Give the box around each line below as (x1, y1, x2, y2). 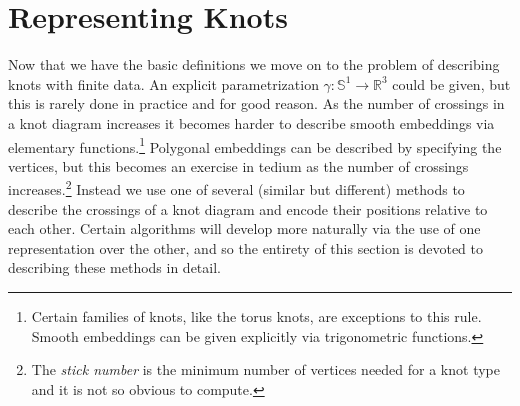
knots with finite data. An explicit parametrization (8, 73, 319, 94)
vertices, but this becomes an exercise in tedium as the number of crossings (8, 155, 469, 176)
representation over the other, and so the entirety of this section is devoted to (8, 237, 483, 258)
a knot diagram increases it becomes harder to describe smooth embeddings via (8, 112, 495, 133)
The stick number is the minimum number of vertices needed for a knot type (31, 359, 500, 380)
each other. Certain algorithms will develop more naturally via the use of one (8, 218, 481, 239)
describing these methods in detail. (8, 257, 221, 278)
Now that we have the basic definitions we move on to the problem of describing (8, 54, 500, 75)
